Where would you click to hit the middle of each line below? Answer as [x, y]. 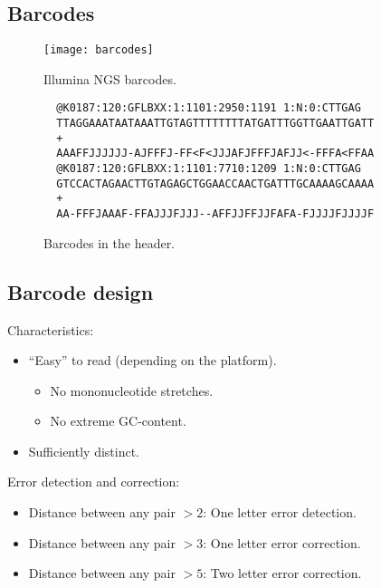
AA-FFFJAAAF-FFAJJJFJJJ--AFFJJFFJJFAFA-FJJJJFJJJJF [215, 214]
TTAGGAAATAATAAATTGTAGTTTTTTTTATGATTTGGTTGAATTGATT [215, 124]
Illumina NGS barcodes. [110, 78]
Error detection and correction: [94, 482]
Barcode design [81, 291]
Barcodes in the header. [110, 242]
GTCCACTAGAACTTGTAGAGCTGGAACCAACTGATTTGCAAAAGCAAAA [215, 183]
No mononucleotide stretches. [132, 390]
